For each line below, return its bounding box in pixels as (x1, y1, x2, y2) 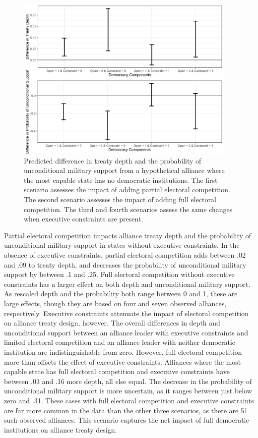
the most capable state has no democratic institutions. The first (24, 174, 218, 185)
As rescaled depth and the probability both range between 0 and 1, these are (4, 288, 238, 299)
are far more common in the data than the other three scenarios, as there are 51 (4, 405, 248, 415)
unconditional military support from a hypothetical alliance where (24, 165, 225, 175)
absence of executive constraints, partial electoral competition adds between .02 (4, 250, 246, 260)
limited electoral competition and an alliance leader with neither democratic (4, 337, 236, 347)
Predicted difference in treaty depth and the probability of (24, 155, 201, 165)
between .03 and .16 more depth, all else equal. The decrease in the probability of (4, 376, 252, 386)
